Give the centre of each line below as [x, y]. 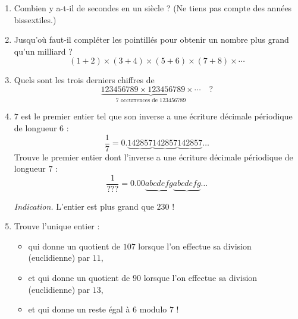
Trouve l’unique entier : [57, 226]
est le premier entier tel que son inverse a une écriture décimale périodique [157, 116]
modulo [153, 309]
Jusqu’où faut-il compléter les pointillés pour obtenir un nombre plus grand [151, 40]
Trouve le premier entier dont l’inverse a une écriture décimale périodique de [153, 157]
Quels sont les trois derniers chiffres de [84, 80]
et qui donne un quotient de [79, 277]
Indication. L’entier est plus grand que [84, 206]
